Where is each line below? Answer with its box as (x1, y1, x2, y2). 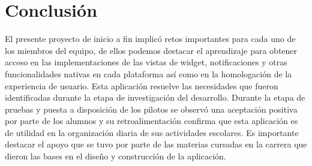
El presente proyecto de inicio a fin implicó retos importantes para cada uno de (5, 32, 296, 45)
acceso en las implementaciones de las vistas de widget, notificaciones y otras (5, 56, 287, 68)
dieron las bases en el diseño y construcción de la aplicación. (5, 150, 226, 162)
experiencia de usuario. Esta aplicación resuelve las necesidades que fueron (5, 79, 278, 92)
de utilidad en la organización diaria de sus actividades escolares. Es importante (5, 126, 299, 138)
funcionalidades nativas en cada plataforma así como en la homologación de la (5, 67, 292, 80)
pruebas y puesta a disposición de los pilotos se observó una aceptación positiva (5, 102, 298, 115)
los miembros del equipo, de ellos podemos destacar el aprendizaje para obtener (5, 44, 298, 56)
